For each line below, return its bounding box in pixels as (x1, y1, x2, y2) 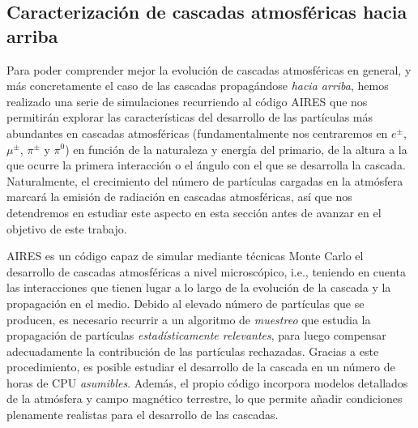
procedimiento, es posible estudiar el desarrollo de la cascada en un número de (6, 358, 395, 375)
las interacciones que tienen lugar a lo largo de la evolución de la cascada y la (6, 279, 391, 296)
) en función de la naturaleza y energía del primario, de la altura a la (65, 140, 407, 157)
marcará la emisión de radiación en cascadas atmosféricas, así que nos (6, 188, 352, 205)
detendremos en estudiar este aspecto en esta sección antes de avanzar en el (6, 203, 382, 220)
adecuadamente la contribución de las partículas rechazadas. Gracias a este (6, 342, 379, 359)
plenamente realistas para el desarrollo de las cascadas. (6, 406, 279, 423)
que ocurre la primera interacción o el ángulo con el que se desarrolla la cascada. (6, 156, 406, 173)
